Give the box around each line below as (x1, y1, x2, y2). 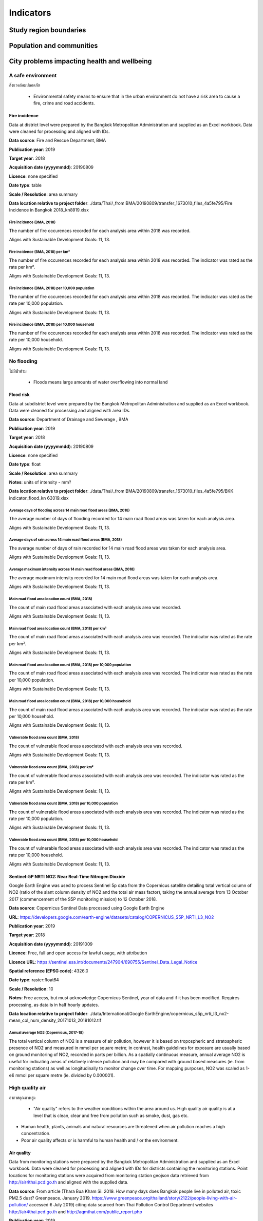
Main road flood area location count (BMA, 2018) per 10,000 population (9, 662, 131, 667)
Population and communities (9, 42, 98, 50)
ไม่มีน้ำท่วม (9, 368, 27, 374)
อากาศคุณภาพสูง (9, 1095, 36, 1100)
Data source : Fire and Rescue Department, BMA (9, 137, 106, 144)
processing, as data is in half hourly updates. (9, 1002, 99, 1008)
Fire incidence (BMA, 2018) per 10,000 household (9, 322, 94, 327)
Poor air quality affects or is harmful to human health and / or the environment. (21, 1137, 179, 1143)
